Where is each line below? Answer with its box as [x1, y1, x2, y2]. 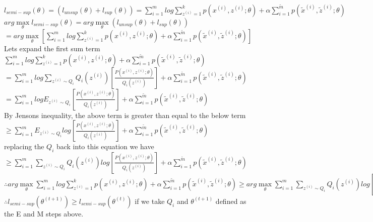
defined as [215, 195, 246, 206]
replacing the [4, 141, 44, 152]
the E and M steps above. [4, 208, 84, 218]
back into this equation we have [56, 141, 154, 152]
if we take [135, 195, 165, 206]
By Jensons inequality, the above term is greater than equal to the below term [4, 109, 246, 120]
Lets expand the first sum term [4, 43, 100, 53]
